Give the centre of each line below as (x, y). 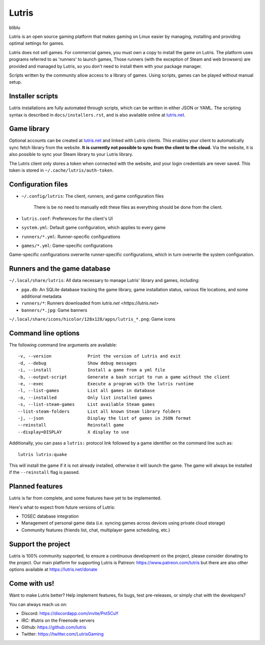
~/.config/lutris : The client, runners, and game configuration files (93, 196)
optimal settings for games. (37, 43)
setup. (15, 82)
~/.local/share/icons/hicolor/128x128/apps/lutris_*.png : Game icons (92, 319)
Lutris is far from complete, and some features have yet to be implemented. (85, 498)
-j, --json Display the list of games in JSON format (105, 418)
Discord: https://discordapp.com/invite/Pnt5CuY (70, 614)
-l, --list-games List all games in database (86, 391)
